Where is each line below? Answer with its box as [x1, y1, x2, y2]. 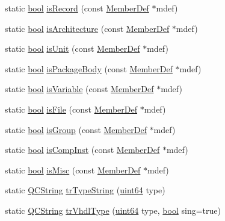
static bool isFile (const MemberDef [5, 102, 138, 115]
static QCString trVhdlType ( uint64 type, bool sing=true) [5, 204, 221, 216]
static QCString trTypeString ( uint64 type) [5, 184, 165, 196]
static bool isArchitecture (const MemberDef [5, 22, 170, 34]
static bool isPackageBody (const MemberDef [5, 62, 173, 75]
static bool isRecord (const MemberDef [5, 2, 149, 14]
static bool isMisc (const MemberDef [5, 163, 141, 176]
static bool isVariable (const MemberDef [5, 82, 154, 95]
